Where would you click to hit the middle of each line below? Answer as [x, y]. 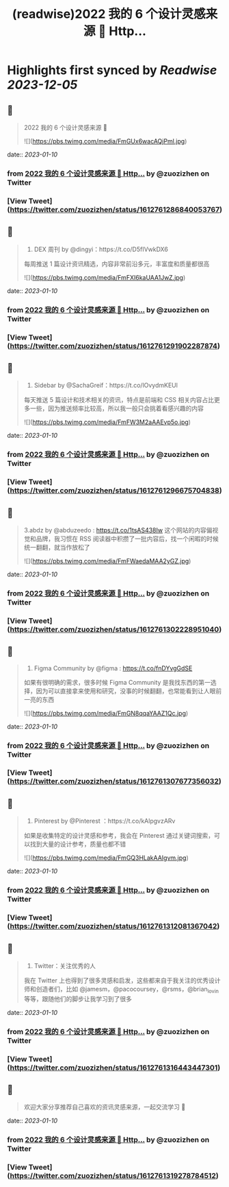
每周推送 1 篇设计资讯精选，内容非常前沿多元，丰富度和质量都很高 [117, 263]
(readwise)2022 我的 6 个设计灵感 [109, 14]
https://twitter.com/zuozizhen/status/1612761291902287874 [113, 346]
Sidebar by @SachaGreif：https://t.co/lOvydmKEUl [106, 386]
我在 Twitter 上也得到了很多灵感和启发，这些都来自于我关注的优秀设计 [122, 980]
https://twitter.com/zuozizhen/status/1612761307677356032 [114, 781]
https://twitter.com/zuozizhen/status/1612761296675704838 [115, 491]
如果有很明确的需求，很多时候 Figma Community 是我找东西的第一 [117, 682]
